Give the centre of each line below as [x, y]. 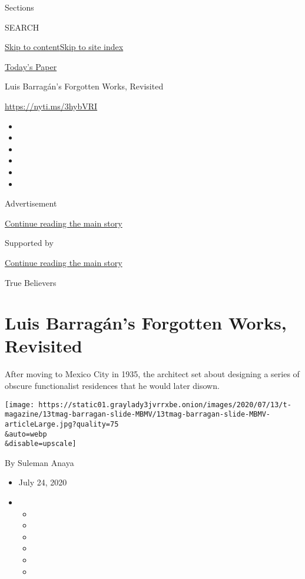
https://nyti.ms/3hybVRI [51, 106]
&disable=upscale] [41, 444]
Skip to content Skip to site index [64, 47]
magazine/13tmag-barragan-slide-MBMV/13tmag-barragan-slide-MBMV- [138, 415]
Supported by [29, 243]
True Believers [31, 282]
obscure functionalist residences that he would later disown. [112, 385]
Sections [19, 7]
